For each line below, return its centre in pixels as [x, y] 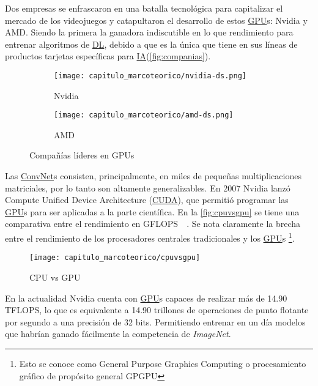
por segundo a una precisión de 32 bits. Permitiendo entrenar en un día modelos [155, 321]
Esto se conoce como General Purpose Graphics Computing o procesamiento [163, 363]
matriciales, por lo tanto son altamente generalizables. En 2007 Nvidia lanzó [148, 187]
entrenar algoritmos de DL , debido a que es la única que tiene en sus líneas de [151, 44]
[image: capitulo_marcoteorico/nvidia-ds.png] [150, 76]
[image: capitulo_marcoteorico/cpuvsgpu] [115, 258]
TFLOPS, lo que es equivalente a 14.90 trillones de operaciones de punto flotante [157, 310]
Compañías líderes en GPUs [82, 155]
